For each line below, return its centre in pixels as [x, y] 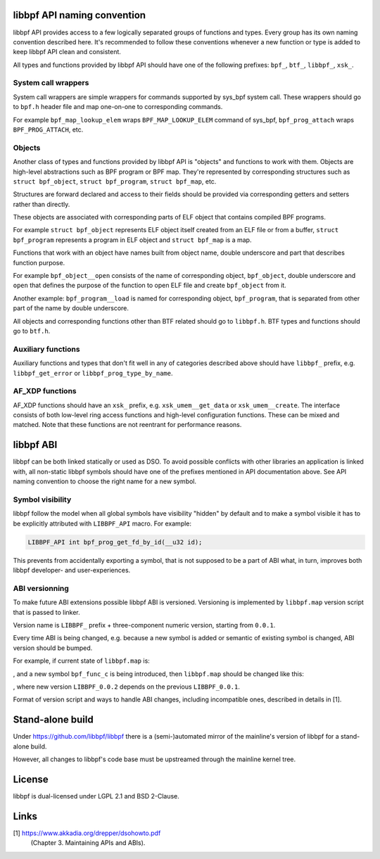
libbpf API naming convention [80, 15]
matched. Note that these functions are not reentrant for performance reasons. [127, 425]
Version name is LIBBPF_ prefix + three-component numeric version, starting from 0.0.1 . [144, 625]
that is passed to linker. [46, 612]
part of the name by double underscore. [71, 308]
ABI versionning [41, 588]
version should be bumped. [53, 648]
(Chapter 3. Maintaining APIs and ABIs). [88, 843]
